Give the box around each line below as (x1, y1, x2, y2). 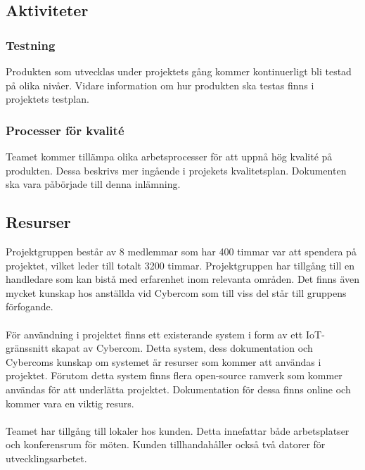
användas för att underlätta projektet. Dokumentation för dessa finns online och (6, 381, 351, 396)
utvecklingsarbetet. (6, 450, 87, 465)
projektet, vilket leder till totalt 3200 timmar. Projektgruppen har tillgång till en (6, 258, 354, 272)
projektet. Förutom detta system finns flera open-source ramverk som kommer (6, 368, 342, 383)
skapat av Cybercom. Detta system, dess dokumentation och (51, 341, 313, 355)
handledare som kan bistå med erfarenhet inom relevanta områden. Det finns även (6, 272, 360, 286)
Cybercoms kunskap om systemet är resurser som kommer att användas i (6, 354, 321, 369)
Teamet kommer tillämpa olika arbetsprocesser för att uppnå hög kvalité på (6, 149, 333, 163)
